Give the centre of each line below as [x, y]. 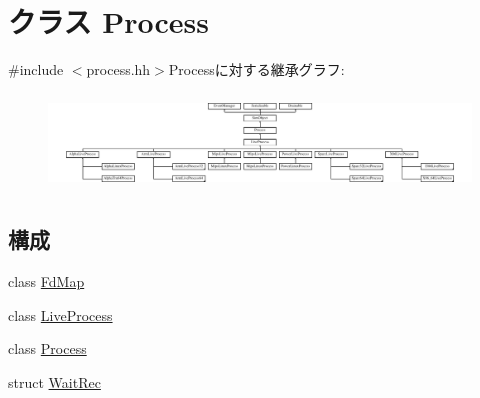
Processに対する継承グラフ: [256, 69]
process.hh [118, 69]
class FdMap [46, 281]
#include [36, 69]
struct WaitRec [54, 381]
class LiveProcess [60, 314]
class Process [47, 348]
